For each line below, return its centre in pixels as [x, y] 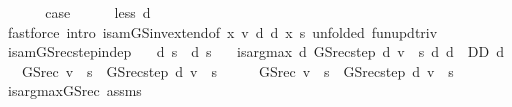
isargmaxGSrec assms [74, 90]
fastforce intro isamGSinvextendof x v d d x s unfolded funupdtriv [222, 31]
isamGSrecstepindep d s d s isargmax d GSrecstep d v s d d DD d [255, 51]
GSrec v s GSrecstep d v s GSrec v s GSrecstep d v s [237, 70]
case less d [98, 12]
